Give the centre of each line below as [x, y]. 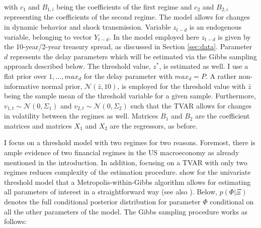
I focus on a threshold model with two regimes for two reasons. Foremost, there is [130, 142]
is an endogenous [215, 27]
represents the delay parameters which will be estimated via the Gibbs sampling [133, 56]
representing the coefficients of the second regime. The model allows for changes [127, 17]
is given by [234, 36]
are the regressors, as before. [154, 125]
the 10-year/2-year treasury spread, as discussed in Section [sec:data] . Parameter [128, 46]
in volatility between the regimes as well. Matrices [81, 116]
